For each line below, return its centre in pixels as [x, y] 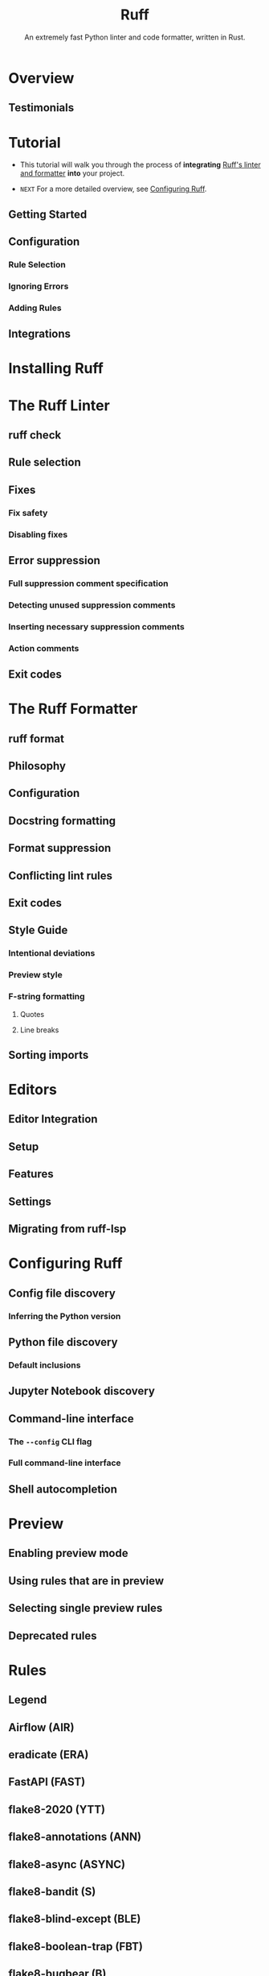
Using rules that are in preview [86, 1581]
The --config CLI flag [50, 1442]
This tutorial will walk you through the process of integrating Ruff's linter [140, 165]
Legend [28, 1700]
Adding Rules [35, 308]
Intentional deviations [52, 953]
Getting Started [48, 214]
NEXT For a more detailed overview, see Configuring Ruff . [113, 189]
